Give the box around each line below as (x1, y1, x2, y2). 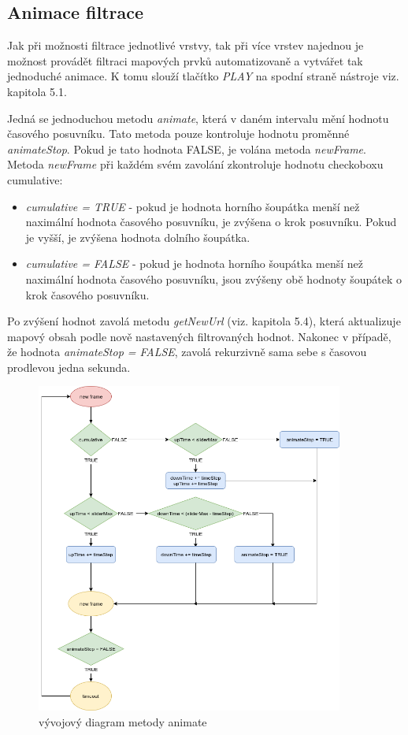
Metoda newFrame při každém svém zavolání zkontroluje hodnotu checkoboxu (7, 156, 384, 173)
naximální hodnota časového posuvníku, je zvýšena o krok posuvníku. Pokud (25, 213, 397, 230)
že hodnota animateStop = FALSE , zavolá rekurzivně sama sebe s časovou (7, 343, 367, 360)
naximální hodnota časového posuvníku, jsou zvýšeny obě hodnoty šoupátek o (25, 270, 402, 287)
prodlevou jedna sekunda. (7, 358, 131, 375)
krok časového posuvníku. (25, 286, 150, 303)
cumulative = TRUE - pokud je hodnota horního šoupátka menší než (25, 198, 360, 214)
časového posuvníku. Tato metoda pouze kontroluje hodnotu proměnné (7, 125, 350, 142)
